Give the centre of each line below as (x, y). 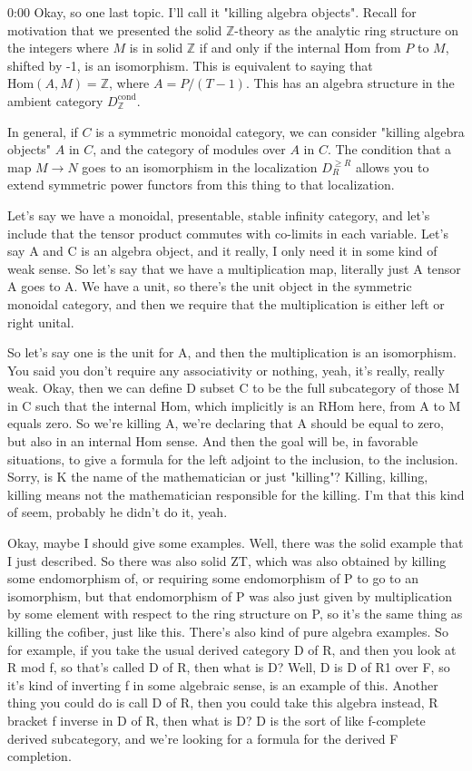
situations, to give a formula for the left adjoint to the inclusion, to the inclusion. (233, 459)
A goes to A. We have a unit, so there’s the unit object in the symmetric (210, 286)
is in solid (156, 48)
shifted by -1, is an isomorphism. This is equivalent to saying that (190, 65)
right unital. (41, 322)
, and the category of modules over (189, 149)
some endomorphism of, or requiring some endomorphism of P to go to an (213, 578)
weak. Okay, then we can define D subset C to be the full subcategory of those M (234, 388)
